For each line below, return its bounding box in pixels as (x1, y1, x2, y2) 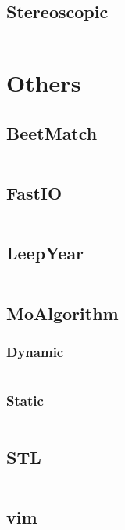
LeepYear (6, 241, 84, 265)
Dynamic (6, 341, 64, 361)
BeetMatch (6, 120, 98, 145)
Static (6, 391, 44, 410)
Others (6, 67, 81, 99)
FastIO (6, 181, 62, 205)
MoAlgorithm (6, 300, 119, 325)
